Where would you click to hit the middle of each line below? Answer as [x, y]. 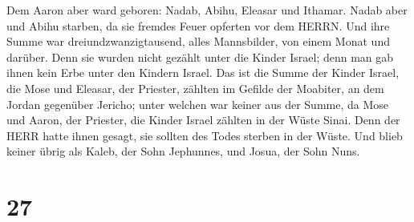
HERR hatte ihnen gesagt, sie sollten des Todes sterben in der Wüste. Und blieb [205, 135]
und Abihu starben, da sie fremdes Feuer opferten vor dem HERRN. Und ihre [198, 25]
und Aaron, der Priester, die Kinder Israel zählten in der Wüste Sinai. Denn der [203, 120]
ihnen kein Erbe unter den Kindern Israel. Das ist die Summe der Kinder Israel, [203, 73]
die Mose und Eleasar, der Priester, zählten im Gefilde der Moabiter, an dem [195, 88]
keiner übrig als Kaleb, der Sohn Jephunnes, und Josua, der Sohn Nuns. [183, 151]
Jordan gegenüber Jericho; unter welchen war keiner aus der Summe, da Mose [198, 104]
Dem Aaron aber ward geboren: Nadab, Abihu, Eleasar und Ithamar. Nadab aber [207, 10]
